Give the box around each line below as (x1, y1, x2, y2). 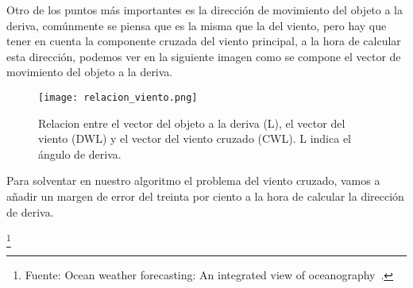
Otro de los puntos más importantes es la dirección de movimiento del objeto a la (6, 2, 403, 17)
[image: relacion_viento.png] (38, 91, 198, 103)
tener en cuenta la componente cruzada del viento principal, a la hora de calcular (6, 33, 401, 49)
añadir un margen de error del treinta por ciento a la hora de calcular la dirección (6, 188, 404, 204)
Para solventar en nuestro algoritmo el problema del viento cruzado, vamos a (6, 172, 380, 189)
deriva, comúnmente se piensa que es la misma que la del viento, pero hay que (6, 17, 387, 33)
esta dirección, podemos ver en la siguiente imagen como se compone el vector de (6, 48, 401, 64)
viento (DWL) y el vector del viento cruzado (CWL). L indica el (38, 130, 352, 147)
